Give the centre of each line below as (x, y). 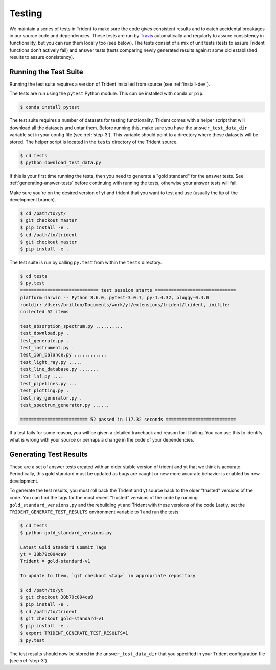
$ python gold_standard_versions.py (66, 532)
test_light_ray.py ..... (51, 362)
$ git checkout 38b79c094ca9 (57, 597)
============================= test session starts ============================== (128, 290)
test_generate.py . (44, 340)
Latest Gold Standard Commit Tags (63, 547)
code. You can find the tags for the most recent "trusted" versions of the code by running (103, 497)
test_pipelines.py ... (49, 383)
